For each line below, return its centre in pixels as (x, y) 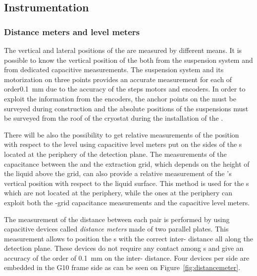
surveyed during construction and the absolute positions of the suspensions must (126, 108)
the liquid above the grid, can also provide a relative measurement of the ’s (118, 173)
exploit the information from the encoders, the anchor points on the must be (120, 98)
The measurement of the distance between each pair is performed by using (117, 219)
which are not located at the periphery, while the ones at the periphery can (118, 193)
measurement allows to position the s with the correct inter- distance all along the (128, 238)
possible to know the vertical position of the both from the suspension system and (128, 60)
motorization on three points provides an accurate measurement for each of (118, 79)
